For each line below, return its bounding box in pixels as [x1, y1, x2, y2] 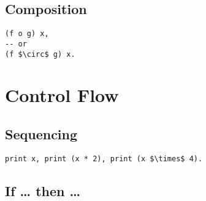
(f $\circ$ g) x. [5, 49, 75, 59]
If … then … [5, 181, 81, 200]
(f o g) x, [5, 29, 49, 38]
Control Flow [5, 82, 119, 108]
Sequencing [5, 124, 78, 143]
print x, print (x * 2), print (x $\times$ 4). [5, 154, 203, 163]
